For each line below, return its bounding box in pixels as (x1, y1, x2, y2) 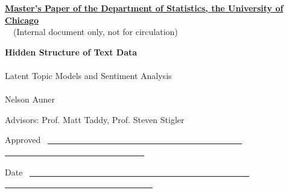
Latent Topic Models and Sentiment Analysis (5, 69, 172, 81)
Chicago (5, 13, 39, 26)
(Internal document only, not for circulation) (13, 25, 178, 38)
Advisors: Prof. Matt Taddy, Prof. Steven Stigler (5, 113, 185, 125)
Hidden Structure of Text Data (5, 45, 138, 58)
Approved (5, 133, 41, 146)
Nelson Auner (5, 93, 55, 106)
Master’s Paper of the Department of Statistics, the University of (5, 2, 284, 14)
